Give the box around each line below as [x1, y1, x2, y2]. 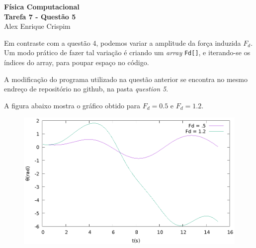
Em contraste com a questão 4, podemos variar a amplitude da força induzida [4, 37, 241, 48]
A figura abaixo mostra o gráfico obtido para [4, 100, 141, 110]
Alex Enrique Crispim [4, 21, 71, 31]
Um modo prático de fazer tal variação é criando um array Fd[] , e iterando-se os [4, 47, 251, 58]
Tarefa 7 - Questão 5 [4, 11, 76, 21]
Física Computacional [4, 1, 80, 11]
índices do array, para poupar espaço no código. [4, 57, 149, 68]
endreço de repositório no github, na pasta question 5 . [4, 83, 169, 94]
